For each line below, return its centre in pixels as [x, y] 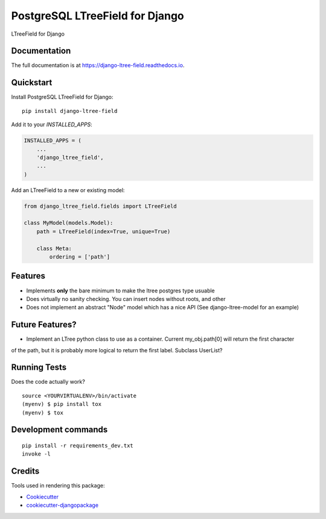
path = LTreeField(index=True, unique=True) [104, 231]
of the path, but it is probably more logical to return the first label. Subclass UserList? [117, 350]
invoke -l [36, 454]
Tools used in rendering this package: [58, 486]
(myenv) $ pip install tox [62, 404]
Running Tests [39, 368]
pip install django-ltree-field [70, 111]
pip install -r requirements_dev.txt [78, 446]
